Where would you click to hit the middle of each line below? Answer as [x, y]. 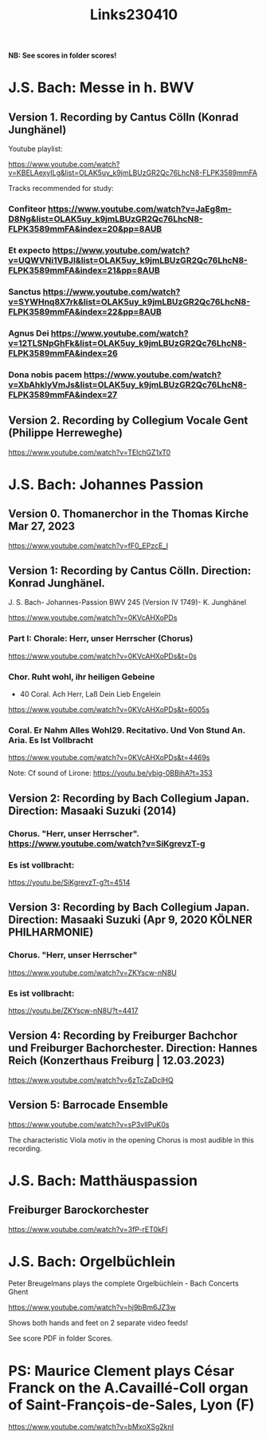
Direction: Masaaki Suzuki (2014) [92, 811]
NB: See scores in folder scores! [63, 56]
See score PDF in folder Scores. [61, 1338]
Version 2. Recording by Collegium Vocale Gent [128, 421]
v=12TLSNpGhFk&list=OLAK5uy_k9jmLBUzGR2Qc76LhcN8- [127, 343]
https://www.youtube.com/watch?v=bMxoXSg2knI [91, 1427]
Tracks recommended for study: [61, 189]
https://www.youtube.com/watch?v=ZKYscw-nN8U [92, 972]
